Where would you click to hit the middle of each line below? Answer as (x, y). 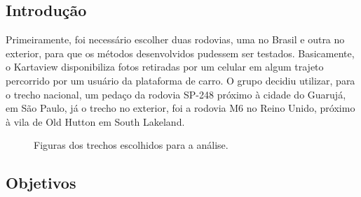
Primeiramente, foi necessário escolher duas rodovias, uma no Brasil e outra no (175, 39)
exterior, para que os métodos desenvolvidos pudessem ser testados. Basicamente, (180, 53)
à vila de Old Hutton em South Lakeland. (95, 121)
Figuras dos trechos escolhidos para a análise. (131, 145)
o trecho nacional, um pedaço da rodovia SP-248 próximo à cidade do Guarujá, (176, 94)
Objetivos (41, 183)
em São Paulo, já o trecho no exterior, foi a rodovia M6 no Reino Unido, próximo (180, 108)
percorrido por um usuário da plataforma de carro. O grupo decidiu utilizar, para (180, 80)
